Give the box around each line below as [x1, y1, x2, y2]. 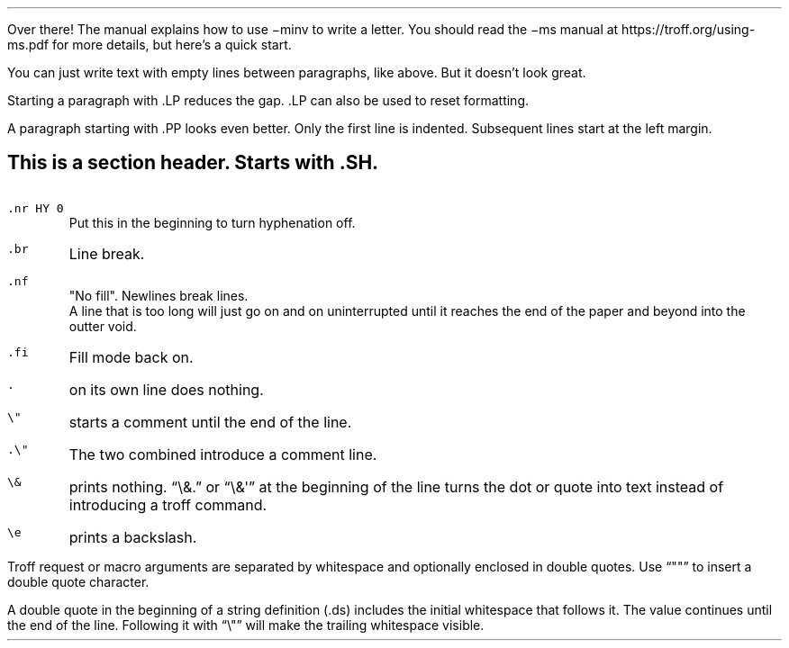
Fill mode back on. [68, 347, 194, 366]
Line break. [68, 244, 145, 263]
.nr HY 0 [7, 201, 64, 215]
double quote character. [7, 573, 150, 589]
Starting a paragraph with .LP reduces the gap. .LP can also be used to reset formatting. [7, 93, 529, 108]
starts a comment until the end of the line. [68, 412, 352, 431]
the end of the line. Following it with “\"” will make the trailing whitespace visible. [7, 616, 485, 633]
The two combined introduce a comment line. [68, 445, 377, 463]
